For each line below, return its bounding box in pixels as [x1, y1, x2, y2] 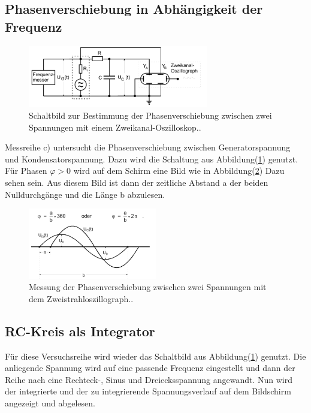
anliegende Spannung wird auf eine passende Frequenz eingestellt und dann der [5, 361, 295, 374]
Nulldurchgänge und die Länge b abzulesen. [5, 188, 165, 200]
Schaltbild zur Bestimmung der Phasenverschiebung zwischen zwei [29, 109, 272, 121]
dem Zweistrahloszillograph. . [29, 292, 134, 305]
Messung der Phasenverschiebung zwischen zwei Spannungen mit [29, 281, 267, 293]
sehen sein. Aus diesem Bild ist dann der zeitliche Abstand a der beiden [5, 176, 268, 188]
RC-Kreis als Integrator [5, 321, 155, 340]
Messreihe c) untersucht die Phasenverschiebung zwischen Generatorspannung [5, 141, 291, 153]
